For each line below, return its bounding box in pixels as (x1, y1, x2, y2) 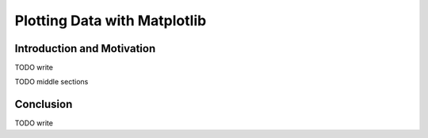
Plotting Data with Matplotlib (14, 12, 207, 29)
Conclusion (14, 98, 73, 111)
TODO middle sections (14, 77, 89, 87)
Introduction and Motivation (14, 42, 156, 55)
